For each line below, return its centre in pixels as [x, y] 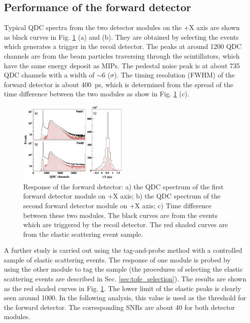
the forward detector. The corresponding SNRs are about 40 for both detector [119, 307]
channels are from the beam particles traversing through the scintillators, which [122, 55]
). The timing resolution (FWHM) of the [174, 75]
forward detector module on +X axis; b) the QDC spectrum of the [122, 196]
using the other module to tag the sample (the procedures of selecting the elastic [123, 269]
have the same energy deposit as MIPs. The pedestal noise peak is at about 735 [122, 65]
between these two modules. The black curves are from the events [120, 215]
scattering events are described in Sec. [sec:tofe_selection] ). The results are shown [125, 279]
